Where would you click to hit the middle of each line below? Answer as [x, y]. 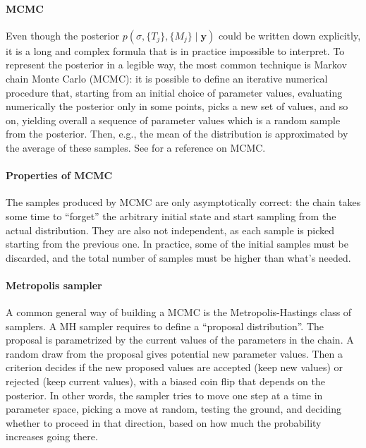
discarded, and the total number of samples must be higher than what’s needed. [178, 257]
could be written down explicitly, [289, 35]
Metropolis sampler [54, 285]
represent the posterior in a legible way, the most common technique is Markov [176, 65]
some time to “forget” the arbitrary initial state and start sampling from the [171, 216]
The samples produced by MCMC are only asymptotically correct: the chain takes [183, 202]
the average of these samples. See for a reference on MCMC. [136, 147]
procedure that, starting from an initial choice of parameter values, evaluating [174, 92]
